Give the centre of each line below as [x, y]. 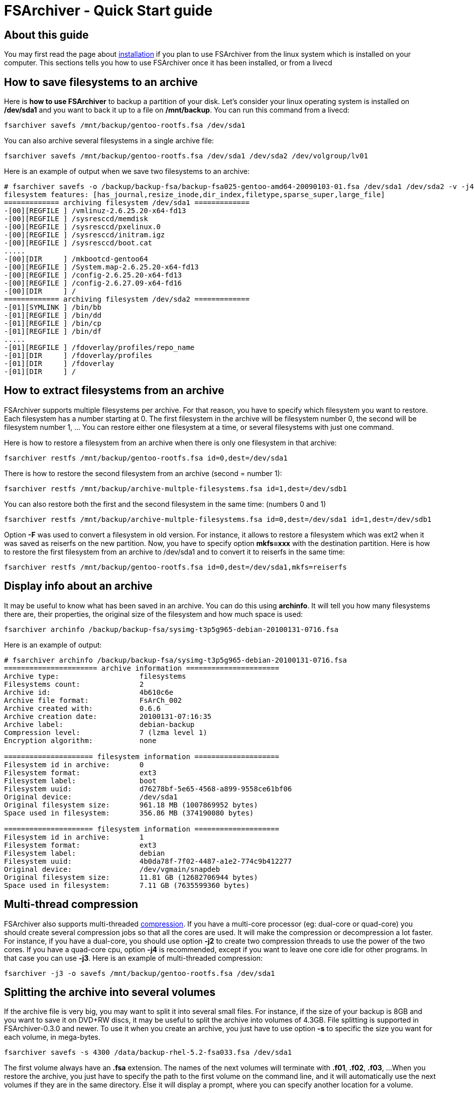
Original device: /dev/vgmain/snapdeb [112, 869]
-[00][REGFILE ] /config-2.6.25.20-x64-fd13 [93, 275]
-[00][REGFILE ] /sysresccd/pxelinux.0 [82, 227]
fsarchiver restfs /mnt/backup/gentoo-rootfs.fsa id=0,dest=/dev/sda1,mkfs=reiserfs [175, 567]
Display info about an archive [78, 586]
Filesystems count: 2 [74, 684]
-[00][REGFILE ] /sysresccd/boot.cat [78, 243]
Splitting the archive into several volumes [110, 992]
